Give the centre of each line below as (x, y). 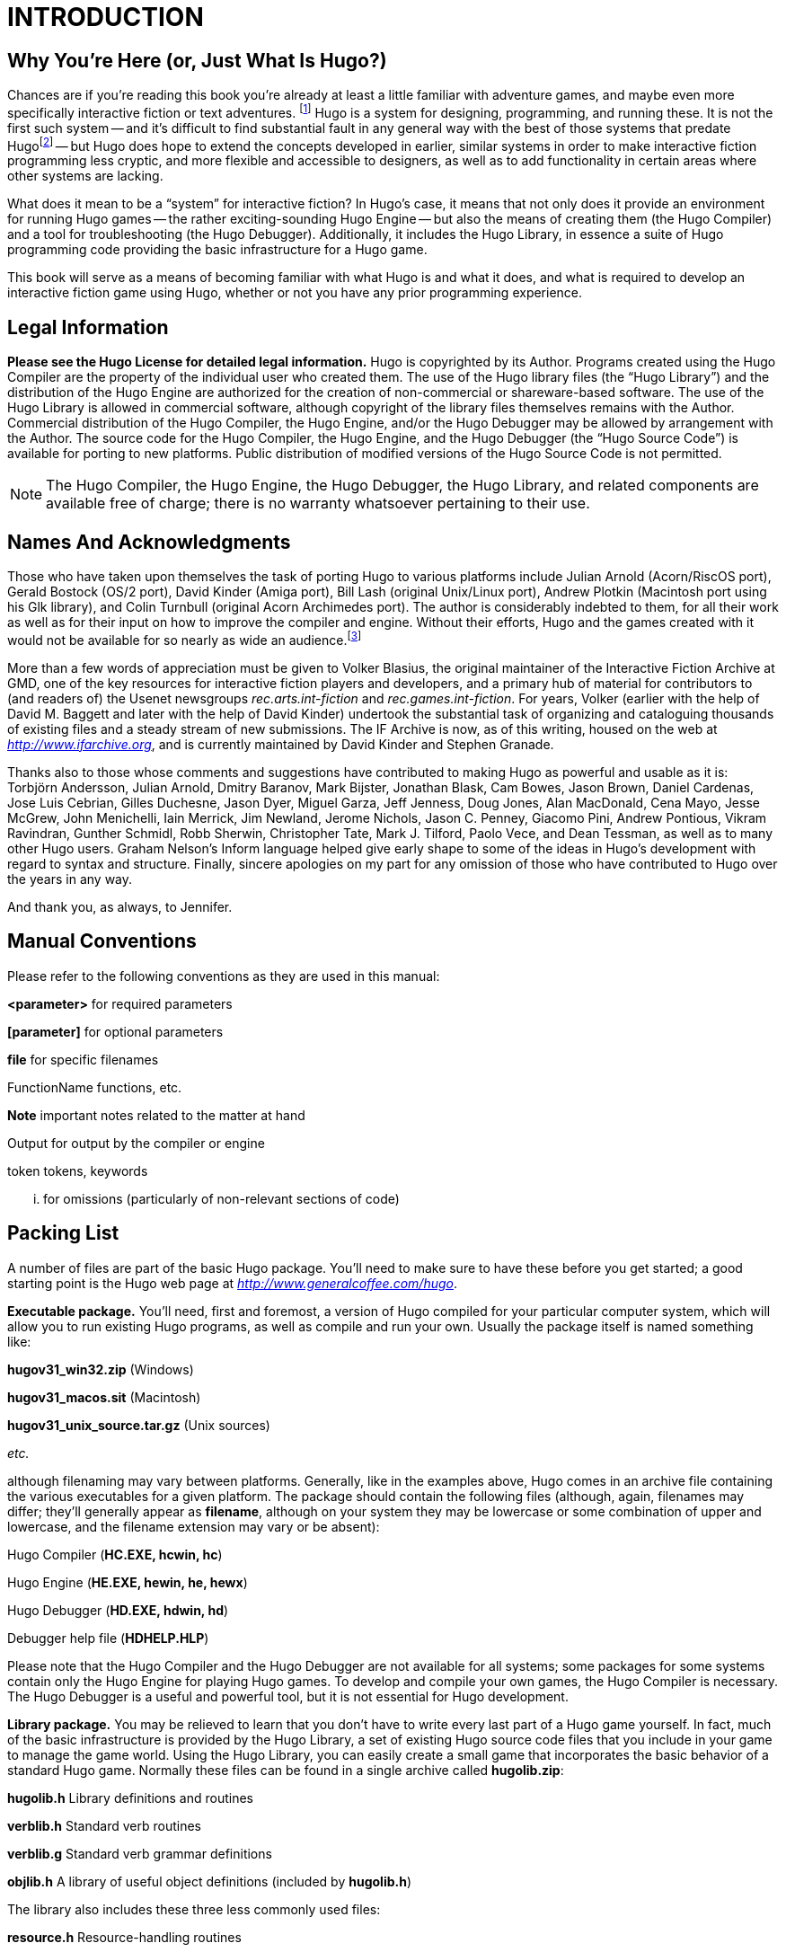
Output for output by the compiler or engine (136, 1143)
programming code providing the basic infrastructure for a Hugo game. (217, 250)
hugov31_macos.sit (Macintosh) (104, 1397)
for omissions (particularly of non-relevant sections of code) (221, 1198)
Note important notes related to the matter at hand (156, 1115)
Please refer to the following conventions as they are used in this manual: (224, 976)
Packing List (63, 1233)
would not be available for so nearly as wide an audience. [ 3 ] (185, 639)
